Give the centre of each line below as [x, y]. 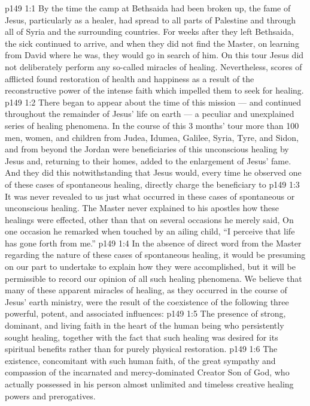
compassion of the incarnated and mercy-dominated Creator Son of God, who [147, 372]
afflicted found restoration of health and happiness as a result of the [130, 78]
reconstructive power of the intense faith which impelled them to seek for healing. [154, 90]
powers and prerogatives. [50, 396]
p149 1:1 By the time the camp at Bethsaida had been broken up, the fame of [148, 8]
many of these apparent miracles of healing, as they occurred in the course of [146, 290]
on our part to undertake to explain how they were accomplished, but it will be [150, 267]
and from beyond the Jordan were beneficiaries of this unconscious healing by [147, 149]
